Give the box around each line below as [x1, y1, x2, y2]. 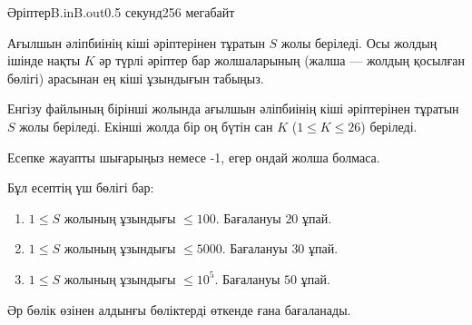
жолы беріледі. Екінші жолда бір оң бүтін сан [19, 116, 273, 135]
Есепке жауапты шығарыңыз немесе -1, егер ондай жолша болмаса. [7, 147, 380, 166]
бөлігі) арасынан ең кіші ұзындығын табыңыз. [7, 68, 264, 87]
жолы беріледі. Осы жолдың [280, 33, 438, 52]
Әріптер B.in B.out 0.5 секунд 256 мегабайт [7, 3, 235, 21]
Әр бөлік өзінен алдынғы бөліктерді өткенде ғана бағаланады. [7, 300, 351, 319]
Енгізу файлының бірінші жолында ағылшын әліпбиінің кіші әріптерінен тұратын [7, 99, 459, 118]
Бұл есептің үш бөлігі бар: [7, 178, 154, 197]
